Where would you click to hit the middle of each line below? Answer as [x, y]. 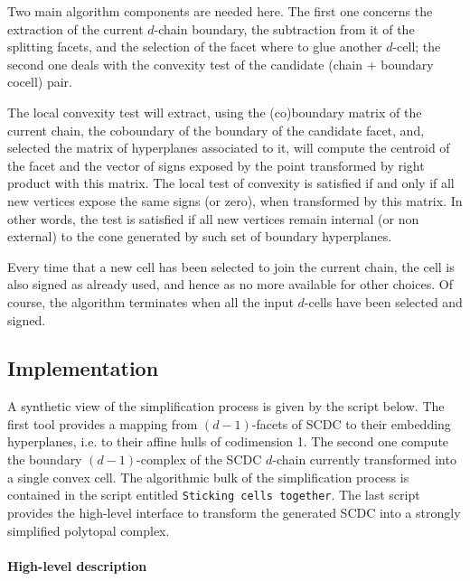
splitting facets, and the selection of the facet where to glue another [195, 47]
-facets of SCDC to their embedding [351, 423]
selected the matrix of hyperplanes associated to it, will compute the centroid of [229, 148]
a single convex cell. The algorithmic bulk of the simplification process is [208, 477]
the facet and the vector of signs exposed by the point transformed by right [216, 165]
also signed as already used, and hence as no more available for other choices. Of [230, 284]
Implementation [83, 368]
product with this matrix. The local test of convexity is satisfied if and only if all [231, 183]
